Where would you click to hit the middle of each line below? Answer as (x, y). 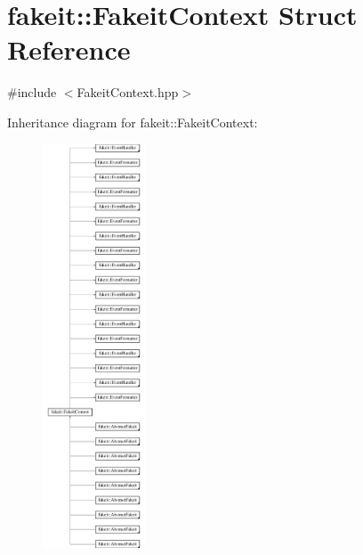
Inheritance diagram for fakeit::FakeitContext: (133, 122)
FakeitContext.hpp (128, 92)
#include (32, 92)
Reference (69, 49)
